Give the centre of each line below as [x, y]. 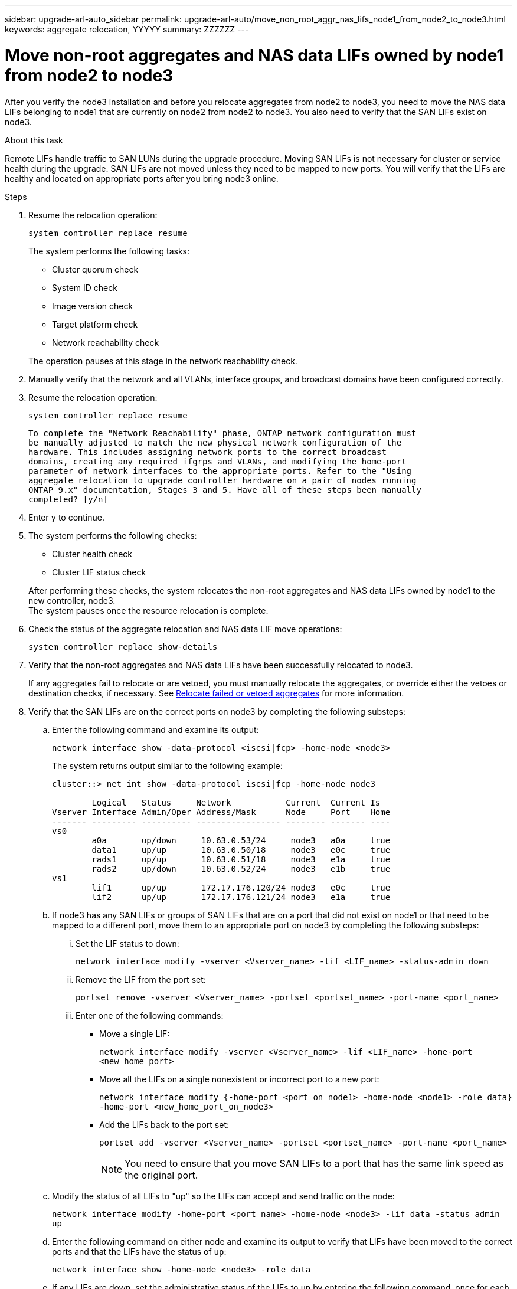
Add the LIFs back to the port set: [164, 1124]
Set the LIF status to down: [127, 943]
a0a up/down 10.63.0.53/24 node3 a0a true [241, 840]
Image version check [93, 306]
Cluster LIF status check [99, 572]
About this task [34, 140]
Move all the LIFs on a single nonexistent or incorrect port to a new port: [239, 1079]
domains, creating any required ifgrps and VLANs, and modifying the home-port [217, 461]
